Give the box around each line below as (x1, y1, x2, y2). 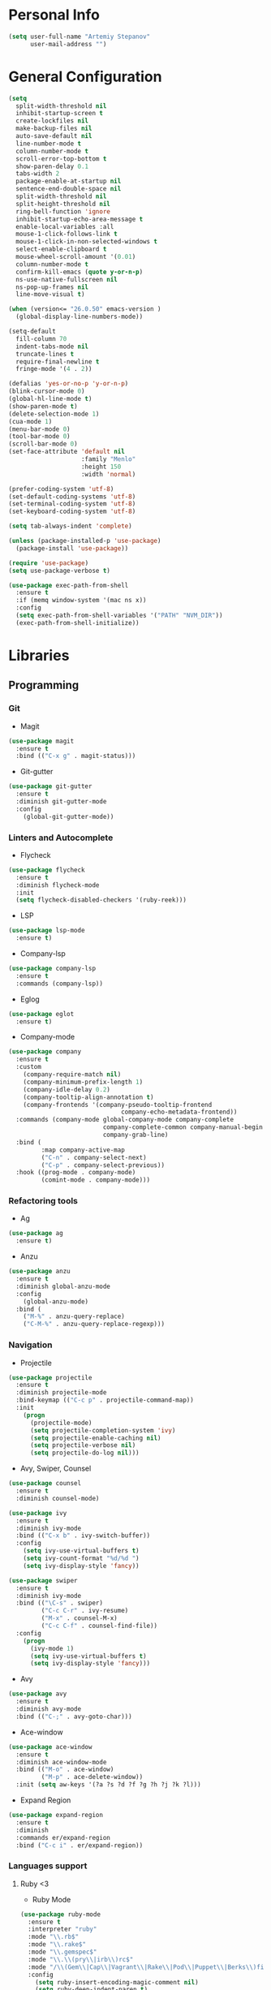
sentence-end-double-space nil (15, 185, 122, 193)
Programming (8, 678, 80, 692)
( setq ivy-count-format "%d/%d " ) (23, 1554, 140, 1563)
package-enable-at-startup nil (15, 177, 122, 186)
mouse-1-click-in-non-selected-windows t (15, 238, 158, 246)
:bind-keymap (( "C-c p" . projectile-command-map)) (15, 1396, 195, 1405)
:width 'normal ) (80, 470, 136, 478)
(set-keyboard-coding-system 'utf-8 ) (8, 507, 136, 516)
